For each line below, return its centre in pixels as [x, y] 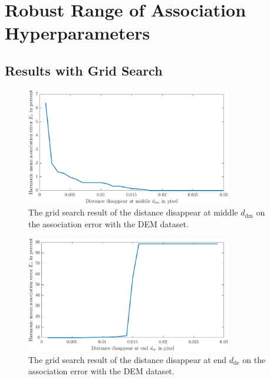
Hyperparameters [78, 33]
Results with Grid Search [84, 70]
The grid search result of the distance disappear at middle [133, 212]
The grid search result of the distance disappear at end [128, 359]
